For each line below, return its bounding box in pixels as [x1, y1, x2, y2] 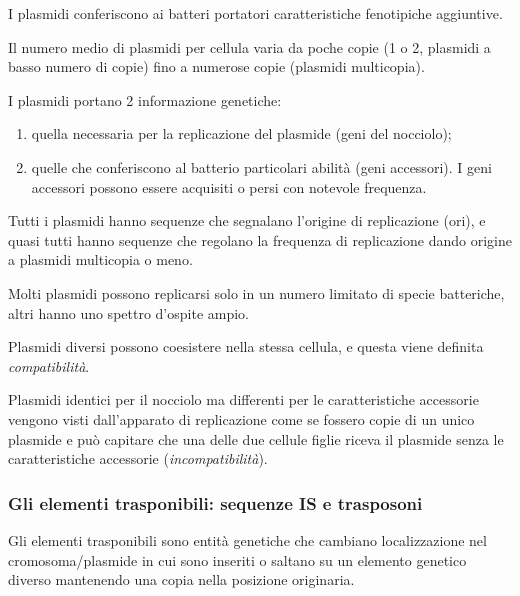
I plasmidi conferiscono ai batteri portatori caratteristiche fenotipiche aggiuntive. [8, 3, 503, 23]
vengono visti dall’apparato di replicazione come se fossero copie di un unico [8, 408, 475, 429]
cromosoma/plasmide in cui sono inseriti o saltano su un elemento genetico [8, 549, 467, 570]
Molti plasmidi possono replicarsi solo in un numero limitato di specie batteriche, [8, 282, 505, 303]
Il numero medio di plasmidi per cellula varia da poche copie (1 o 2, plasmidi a [8, 36, 491, 57]
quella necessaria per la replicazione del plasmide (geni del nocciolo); [31, 123, 452, 144]
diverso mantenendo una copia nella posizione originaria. [8, 569, 355, 590]
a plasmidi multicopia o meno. [8, 249, 193, 270]
